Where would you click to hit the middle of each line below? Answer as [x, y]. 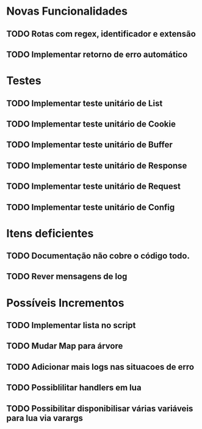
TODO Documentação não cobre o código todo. [98, 256]
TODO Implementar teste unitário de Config [91, 207]
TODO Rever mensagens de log [67, 277]
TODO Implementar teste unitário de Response [97, 165]
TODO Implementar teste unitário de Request [94, 187]
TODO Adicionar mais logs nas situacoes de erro [100, 367]
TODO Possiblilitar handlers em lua [74, 388]
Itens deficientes [50, 233]
